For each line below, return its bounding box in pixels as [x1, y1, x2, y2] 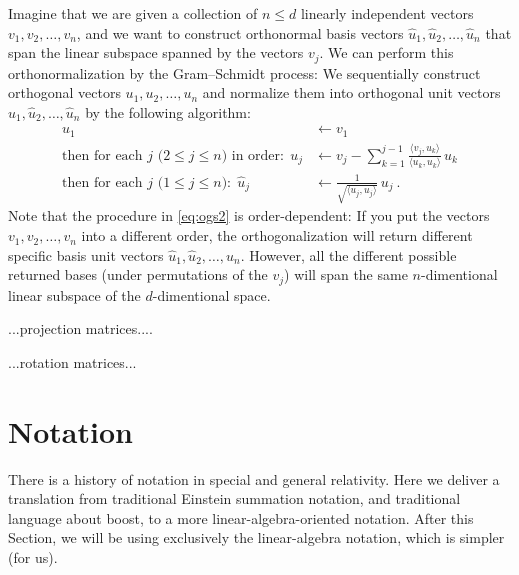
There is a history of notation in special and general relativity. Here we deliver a [8, 468, 500, 489]
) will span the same [284, 264, 408, 285]
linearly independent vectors [300, 3, 474, 23]
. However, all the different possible [240, 244, 457, 265]
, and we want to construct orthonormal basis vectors [76, 22, 404, 43]
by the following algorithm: [85, 101, 251, 122]
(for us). [8, 546, 58, 567]
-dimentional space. [152, 284, 271, 305]
